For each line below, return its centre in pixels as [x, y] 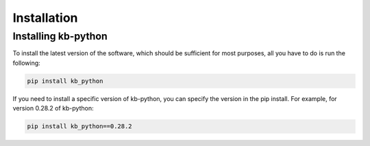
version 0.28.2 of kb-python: [53, 108]
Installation [45, 18]
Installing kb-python [60, 36]
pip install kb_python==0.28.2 [80, 127]
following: [26, 63]
